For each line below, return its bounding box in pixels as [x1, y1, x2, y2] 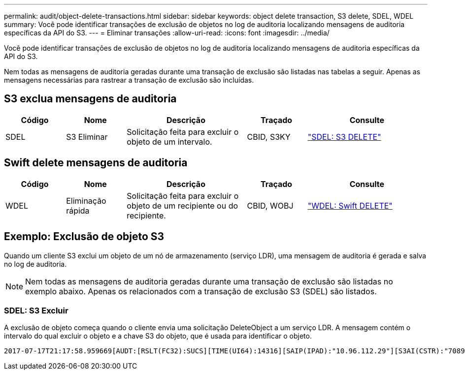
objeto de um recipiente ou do [127, 200, 238, 211]
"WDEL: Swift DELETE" [307, 200, 393, 211]
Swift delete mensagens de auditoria [4, 156, 188, 169]
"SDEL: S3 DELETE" [307, 131, 381, 142]
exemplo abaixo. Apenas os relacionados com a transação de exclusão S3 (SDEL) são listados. [25, 286, 377, 296]
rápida [66, 205, 90, 216]
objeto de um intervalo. [127, 136, 212, 147]
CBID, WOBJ [247, 200, 294, 211]
